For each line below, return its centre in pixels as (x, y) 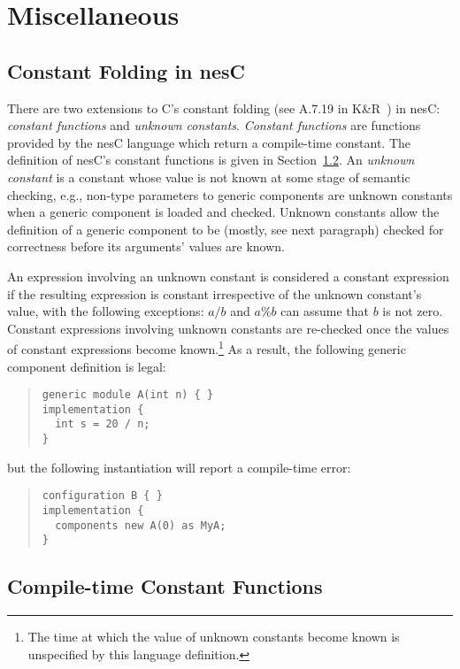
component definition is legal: (87, 366)
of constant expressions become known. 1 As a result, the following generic (207, 347)
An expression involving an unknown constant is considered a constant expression (228, 276)
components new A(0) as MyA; (141, 525)
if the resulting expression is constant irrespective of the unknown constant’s (215, 293)
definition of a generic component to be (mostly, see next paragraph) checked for (226, 229)
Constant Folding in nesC (126, 70)
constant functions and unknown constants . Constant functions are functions (214, 125)
